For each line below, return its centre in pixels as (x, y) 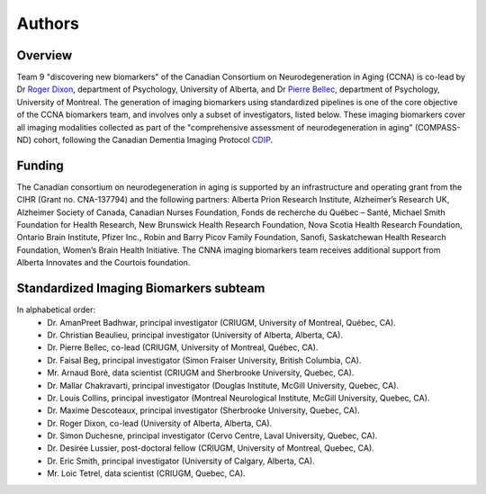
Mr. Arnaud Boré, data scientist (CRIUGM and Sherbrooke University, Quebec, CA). (201, 373)
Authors (48, 23)
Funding (40, 165)
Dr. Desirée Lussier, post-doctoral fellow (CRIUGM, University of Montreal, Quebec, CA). (211, 448)
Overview (45, 55)
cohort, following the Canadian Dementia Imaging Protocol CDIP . (153, 140)
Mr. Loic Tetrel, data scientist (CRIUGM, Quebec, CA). (147, 473)
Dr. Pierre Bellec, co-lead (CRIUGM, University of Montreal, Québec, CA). (183, 347)
